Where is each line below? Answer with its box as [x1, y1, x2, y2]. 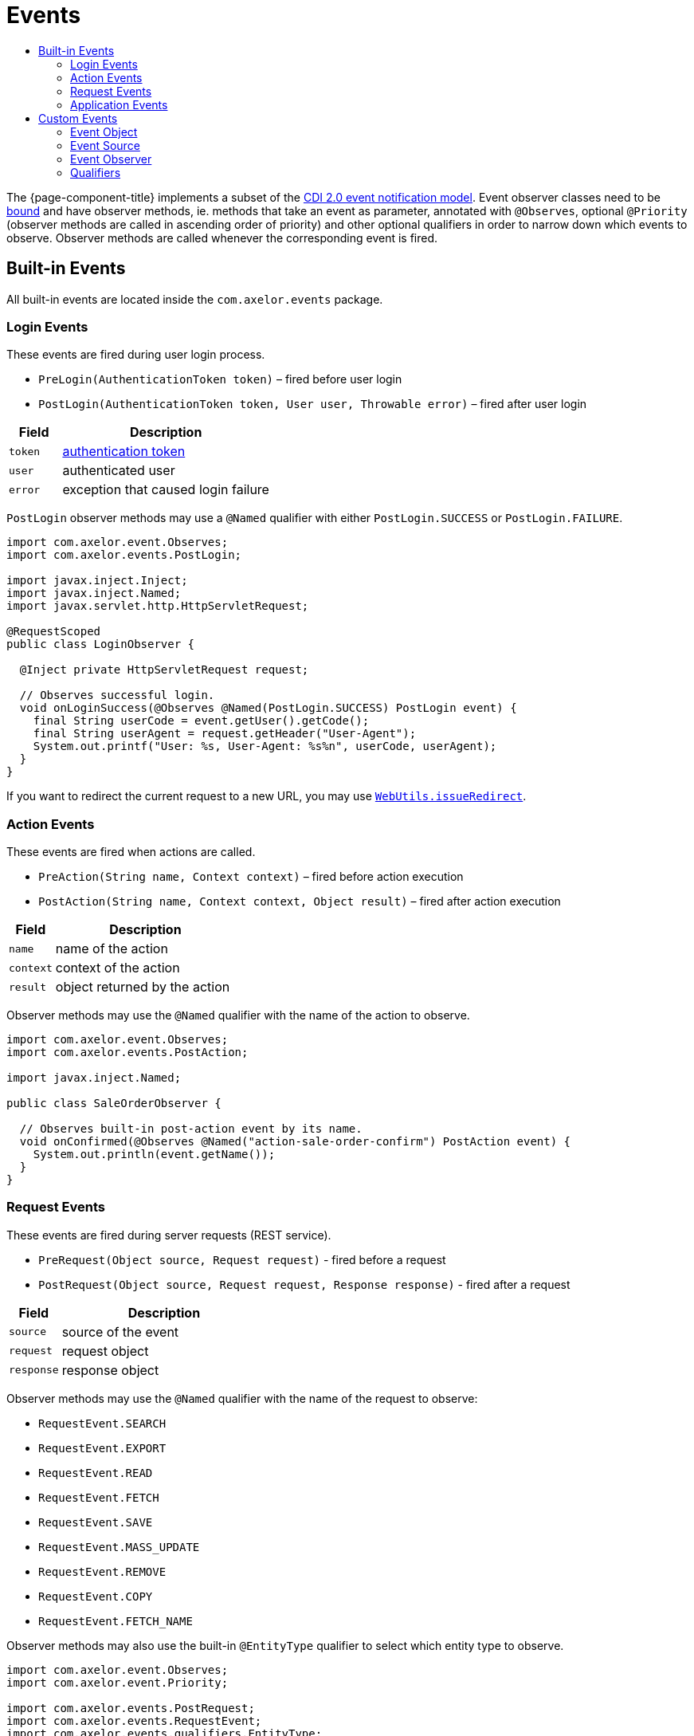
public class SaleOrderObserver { [6, 1097, 222, 1110]
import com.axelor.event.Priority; [6, 1675, 229, 1689]
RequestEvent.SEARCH [38, 1416, 167, 1430]
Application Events [70, 97, 168, 112]
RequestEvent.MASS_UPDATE [38, 1540, 200, 1553]
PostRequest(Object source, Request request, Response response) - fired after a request [38, 1277, 570, 1291]
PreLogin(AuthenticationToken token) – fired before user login [38, 372, 402, 387]
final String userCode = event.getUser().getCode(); [33, 714, 370, 728]
